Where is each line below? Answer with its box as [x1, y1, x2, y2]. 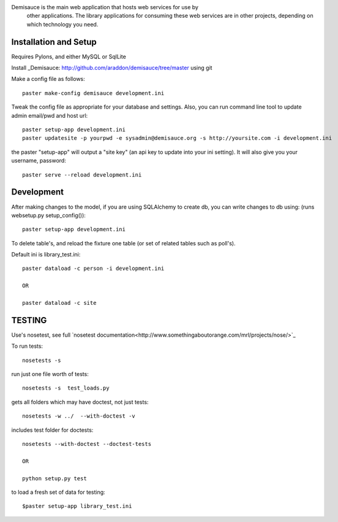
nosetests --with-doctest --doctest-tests [22, 440, 152, 448]
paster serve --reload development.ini [22, 171, 142, 178]
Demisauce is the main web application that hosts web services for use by [11, 4, 199, 10]
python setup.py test [22, 475, 87, 482]
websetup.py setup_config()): [11, 212, 86, 219]
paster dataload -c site [22, 299, 97, 307]
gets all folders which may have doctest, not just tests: [11, 398, 149, 405]
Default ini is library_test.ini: [11, 251, 81, 258]
